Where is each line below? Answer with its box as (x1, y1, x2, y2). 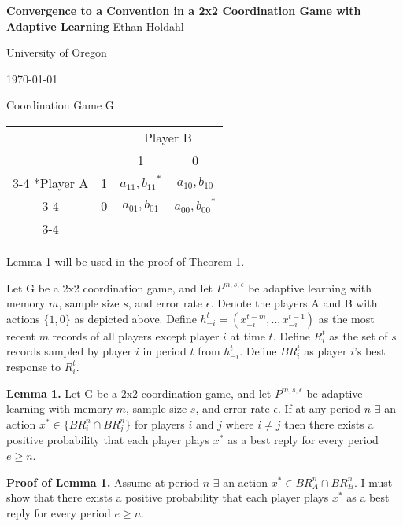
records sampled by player (6, 343, 132, 359)
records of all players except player (52, 327, 220, 344)
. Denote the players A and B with (210, 295, 378, 311)
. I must (353, 473, 393, 490)
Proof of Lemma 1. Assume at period (6, 473, 199, 490)
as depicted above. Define (74, 310, 197, 326)
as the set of (329, 327, 388, 344)
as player (304, 343, 347, 359)
